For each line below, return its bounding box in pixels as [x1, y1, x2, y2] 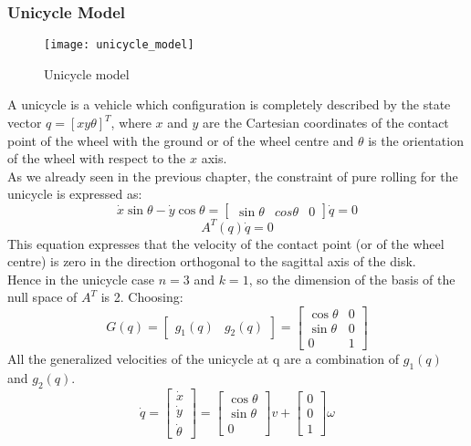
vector [7, 113, 42, 132]
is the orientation [368, 130, 464, 150]
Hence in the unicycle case [7, 269, 155, 288]
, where [110, 113, 152, 132]
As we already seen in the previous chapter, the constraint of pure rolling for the [7, 166, 458, 185]
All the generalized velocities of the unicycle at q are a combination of [7, 349, 400, 368]
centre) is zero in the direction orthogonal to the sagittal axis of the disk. [7, 252, 416, 271]
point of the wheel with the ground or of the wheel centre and [7, 130, 354, 150]
